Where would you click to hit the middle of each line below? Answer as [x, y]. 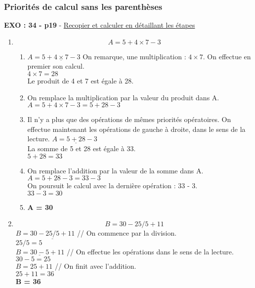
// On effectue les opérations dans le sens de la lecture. [150, 251]
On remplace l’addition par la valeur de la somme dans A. [115, 170]
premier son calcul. [56, 66]
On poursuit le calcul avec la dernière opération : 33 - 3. [112, 185]
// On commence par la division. [127, 233]
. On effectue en [227, 56]
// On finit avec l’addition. [95, 266]
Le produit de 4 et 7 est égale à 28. [81, 81]
